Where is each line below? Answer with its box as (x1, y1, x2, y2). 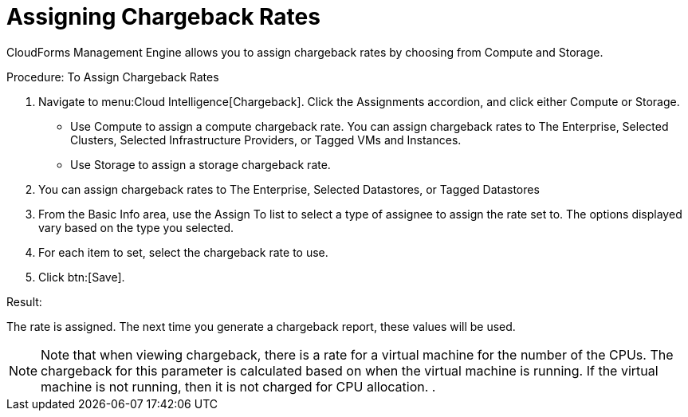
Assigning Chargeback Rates (6, 3, 320, 30)
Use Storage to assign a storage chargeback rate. (70, 157, 331, 171)
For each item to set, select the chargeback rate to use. (38, 245, 328, 259)
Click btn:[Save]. (38, 269, 125, 284)
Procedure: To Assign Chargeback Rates (6, 69, 219, 84)
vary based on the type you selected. (38, 220, 234, 234)
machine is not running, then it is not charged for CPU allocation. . (41, 378, 436, 395)
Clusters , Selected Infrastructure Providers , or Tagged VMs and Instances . (70, 132, 462, 147)
